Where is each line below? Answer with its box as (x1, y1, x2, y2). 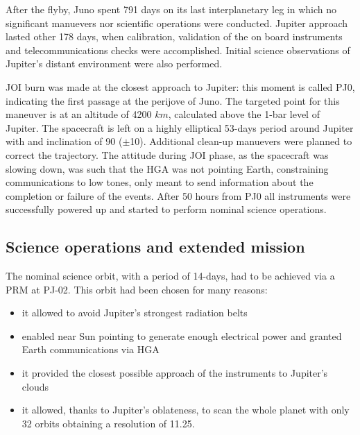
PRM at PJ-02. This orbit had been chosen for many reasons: (6, 282, 268, 296)
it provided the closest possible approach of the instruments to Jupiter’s (22, 366, 328, 380)
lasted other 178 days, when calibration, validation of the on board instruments (6, 29, 343, 44)
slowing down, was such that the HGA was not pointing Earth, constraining (6, 161, 329, 176)
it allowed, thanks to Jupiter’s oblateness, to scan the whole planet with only (22, 402, 350, 417)
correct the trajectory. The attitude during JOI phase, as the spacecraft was (6, 147, 329, 162)
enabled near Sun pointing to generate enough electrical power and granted (22, 328, 342, 343)
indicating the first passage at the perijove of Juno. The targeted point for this (6, 93, 340, 108)
